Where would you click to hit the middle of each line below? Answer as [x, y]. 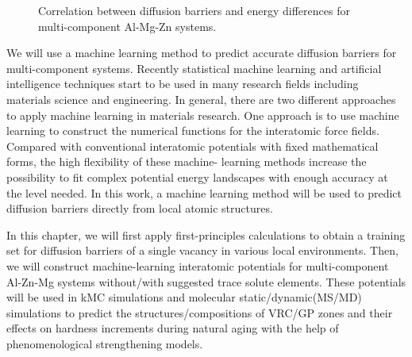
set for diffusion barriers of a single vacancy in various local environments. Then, [202, 250]
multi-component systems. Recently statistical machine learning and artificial [194, 68]
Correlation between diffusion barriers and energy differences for [194, 10]
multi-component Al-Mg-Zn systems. [127, 26]
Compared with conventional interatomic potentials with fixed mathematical [193, 146]
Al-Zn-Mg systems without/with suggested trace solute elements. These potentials [206, 281]
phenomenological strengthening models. [105, 343]
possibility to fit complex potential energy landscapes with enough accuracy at [197, 177]
